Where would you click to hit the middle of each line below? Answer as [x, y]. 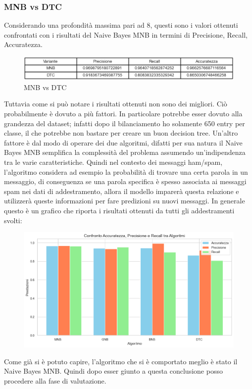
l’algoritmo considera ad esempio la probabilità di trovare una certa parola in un [126, 171]
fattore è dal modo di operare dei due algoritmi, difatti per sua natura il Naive [123, 142]
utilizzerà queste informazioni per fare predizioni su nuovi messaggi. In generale [125, 201]
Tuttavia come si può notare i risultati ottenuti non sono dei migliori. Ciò [116, 104]
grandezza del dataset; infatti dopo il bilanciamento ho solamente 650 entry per [125, 123]
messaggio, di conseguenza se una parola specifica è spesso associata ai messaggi [125, 181]
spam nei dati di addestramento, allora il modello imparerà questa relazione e [122, 191]
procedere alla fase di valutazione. [55, 380]
